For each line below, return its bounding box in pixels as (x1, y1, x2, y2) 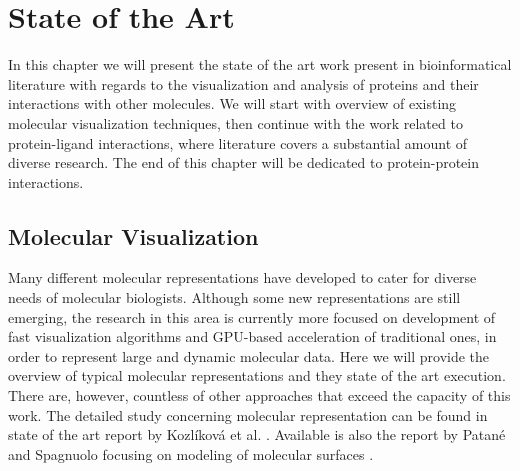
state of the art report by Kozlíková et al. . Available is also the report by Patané (8, 424, 506, 445)
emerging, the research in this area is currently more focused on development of (8, 306, 496, 327)
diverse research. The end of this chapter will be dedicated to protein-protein (8, 152, 480, 173)
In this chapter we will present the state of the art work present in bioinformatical (8, 54, 512, 75)
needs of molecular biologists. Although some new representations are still (8, 287, 461, 308)
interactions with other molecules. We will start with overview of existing (8, 93, 457, 114)
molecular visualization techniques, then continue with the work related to (8, 112, 463, 133)
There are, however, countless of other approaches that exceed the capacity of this (8, 385, 511, 406)
